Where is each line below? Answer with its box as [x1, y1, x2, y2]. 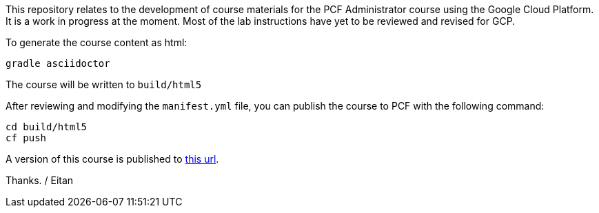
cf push [6, 132, 47, 143]
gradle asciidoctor [6, 58, 110, 69]
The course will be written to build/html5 [6, 79, 202, 90]
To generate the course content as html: [6, 37, 187, 48]
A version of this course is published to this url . [6, 153, 219, 165]
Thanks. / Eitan [6, 174, 74, 186]
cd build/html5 [6, 121, 88, 132]
